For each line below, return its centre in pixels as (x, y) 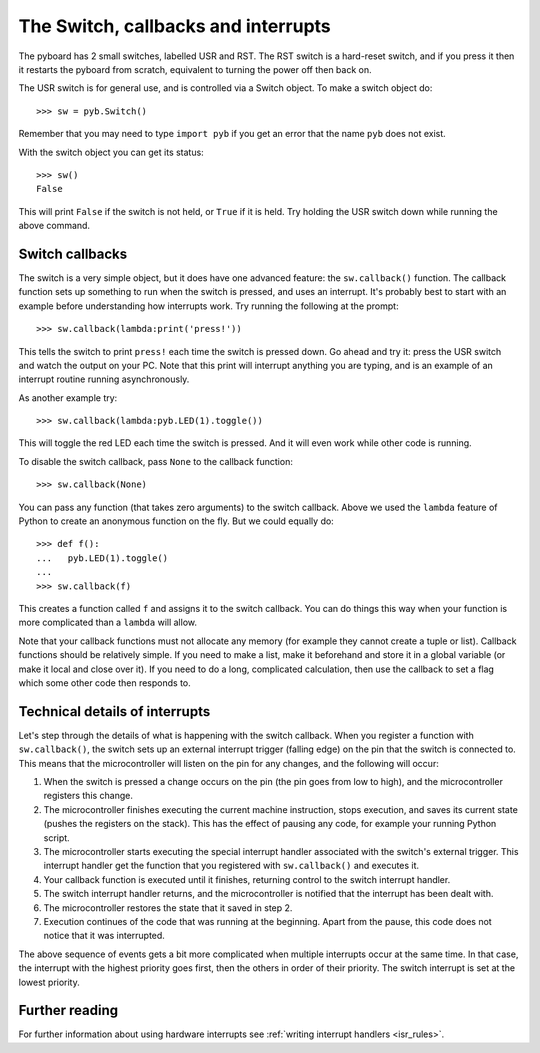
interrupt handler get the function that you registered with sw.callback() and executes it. (231, 866)
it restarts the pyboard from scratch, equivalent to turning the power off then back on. (195, 69)
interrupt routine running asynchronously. (104, 379)
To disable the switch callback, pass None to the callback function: (156, 461)
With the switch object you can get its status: (111, 152)
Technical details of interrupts (114, 711)
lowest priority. (49, 982)
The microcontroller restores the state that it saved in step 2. (168, 907)
